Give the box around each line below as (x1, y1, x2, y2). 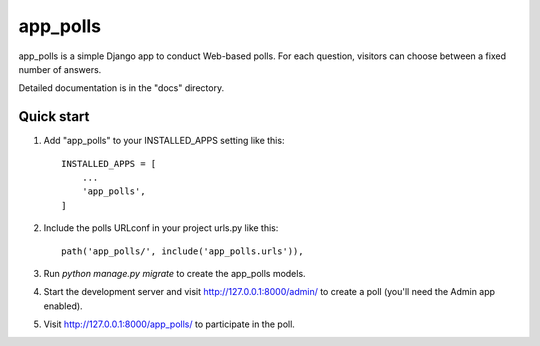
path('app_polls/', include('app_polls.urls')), (61, 245, 304, 257)
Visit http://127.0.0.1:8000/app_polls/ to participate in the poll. (43, 318, 295, 330)
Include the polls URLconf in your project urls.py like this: (43, 222, 279, 234)
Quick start (18, 108, 90, 125)
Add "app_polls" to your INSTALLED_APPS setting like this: (43, 135, 285, 147)
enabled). (43, 300, 84, 312)
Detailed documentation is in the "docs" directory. (18, 82, 225, 94)
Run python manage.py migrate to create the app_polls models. (43, 267, 306, 279)
